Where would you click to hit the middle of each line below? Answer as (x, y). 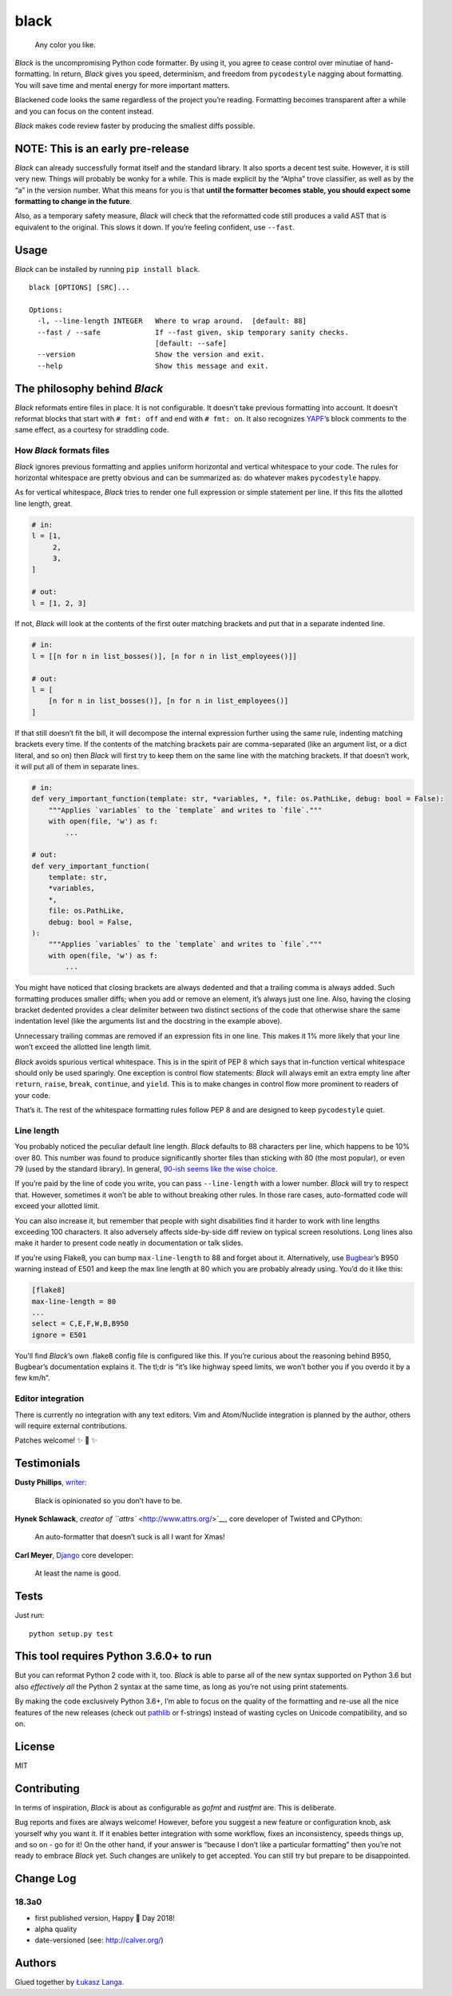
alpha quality (56, 1929)
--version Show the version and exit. (151, 355)
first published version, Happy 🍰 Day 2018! (105, 1918)
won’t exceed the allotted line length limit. (83, 1047)
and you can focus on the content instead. (84, 111)
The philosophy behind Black (89, 388)
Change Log (46, 1879)
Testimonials (48, 1463)
